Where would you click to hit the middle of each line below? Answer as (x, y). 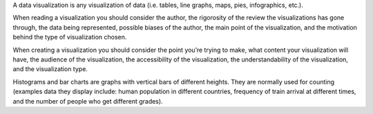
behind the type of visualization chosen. (70, 37)
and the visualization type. (50, 69)
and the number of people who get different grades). (88, 101)
